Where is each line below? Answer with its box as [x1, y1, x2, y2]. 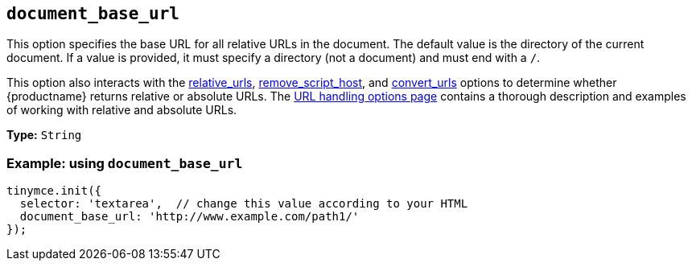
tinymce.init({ [6, 184, 102, 198]
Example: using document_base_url [6, 154, 243, 171]
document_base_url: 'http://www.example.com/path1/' [19, 210, 360, 224]
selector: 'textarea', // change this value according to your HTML [19, 197, 468, 211]
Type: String [6, 128, 82, 142]
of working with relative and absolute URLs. [6, 103, 237, 117]
